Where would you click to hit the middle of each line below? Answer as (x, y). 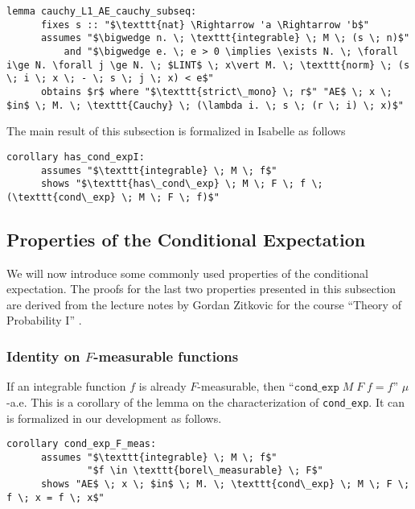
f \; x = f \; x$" (55, 497)
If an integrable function (66, 386)
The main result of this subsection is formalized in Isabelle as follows (176, 131)
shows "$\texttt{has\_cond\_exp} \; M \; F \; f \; (182, 184)
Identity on (43, 356)
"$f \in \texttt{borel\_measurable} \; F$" (205, 471)
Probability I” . (44, 320)
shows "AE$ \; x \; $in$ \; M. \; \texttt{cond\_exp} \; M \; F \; (225, 484)
